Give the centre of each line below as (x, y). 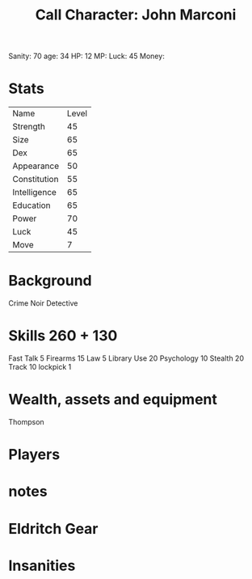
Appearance (36, 166)
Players (34, 455)
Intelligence (34, 192)
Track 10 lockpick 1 (40, 367)
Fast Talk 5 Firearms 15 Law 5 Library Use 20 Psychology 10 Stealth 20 (126, 358)
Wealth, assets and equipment (113, 400)
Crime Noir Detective (43, 303)
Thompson (26, 421)
